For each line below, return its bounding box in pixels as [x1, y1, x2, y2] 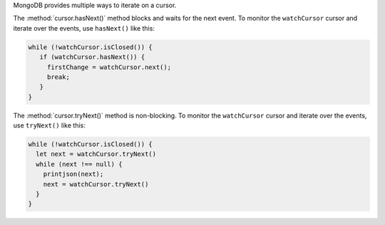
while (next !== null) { [36, 160, 123, 168]
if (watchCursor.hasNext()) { [39, 53, 145, 61]
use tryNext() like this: [13, 121, 86, 130]
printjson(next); [43, 170, 104, 178]
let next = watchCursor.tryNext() [36, 150, 157, 158]
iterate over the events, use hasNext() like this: [13, 23, 155, 32]
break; [46, 73, 71, 81]
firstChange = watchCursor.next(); [46, 63, 171, 71]
